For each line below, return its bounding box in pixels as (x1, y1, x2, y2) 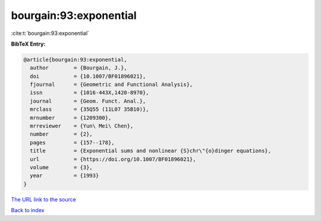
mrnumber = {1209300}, (30, 114, 112, 121)
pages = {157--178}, (30, 139, 115, 146)
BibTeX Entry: (11, 40, 46, 47)
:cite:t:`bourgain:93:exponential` (11, 30, 89, 37)
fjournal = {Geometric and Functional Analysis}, (30, 81, 193, 88)
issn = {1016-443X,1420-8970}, (30, 89, 149, 96)
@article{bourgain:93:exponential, (23, 56, 127, 63)
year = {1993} (30, 172, 99, 179)
